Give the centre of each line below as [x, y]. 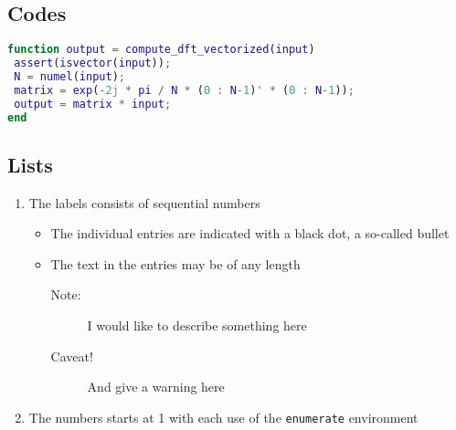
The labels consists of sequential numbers [144, 202]
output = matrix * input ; [93, 104]
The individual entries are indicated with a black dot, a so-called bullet [250, 233]
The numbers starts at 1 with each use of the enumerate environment [223, 417]
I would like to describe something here [197, 325]
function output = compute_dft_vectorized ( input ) [161, 50]
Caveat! [72, 356]
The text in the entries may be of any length [175, 263]
